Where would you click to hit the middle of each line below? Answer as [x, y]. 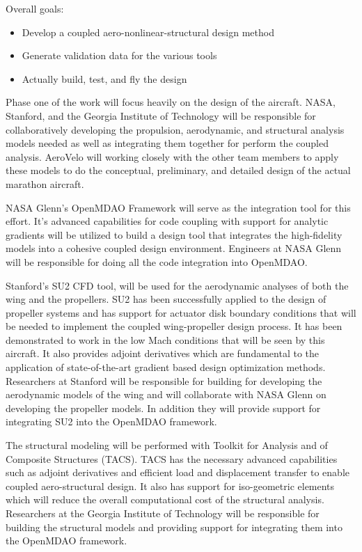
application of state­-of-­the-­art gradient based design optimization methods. [166, 367]
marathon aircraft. [45, 183]
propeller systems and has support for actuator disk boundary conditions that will [181, 312]
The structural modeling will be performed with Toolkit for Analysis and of [167, 445]
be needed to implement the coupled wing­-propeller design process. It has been [174, 326]
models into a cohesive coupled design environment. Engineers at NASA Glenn [174, 248]
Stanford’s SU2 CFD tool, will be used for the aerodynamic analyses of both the [177, 285]
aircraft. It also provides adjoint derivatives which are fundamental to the [163, 353]
